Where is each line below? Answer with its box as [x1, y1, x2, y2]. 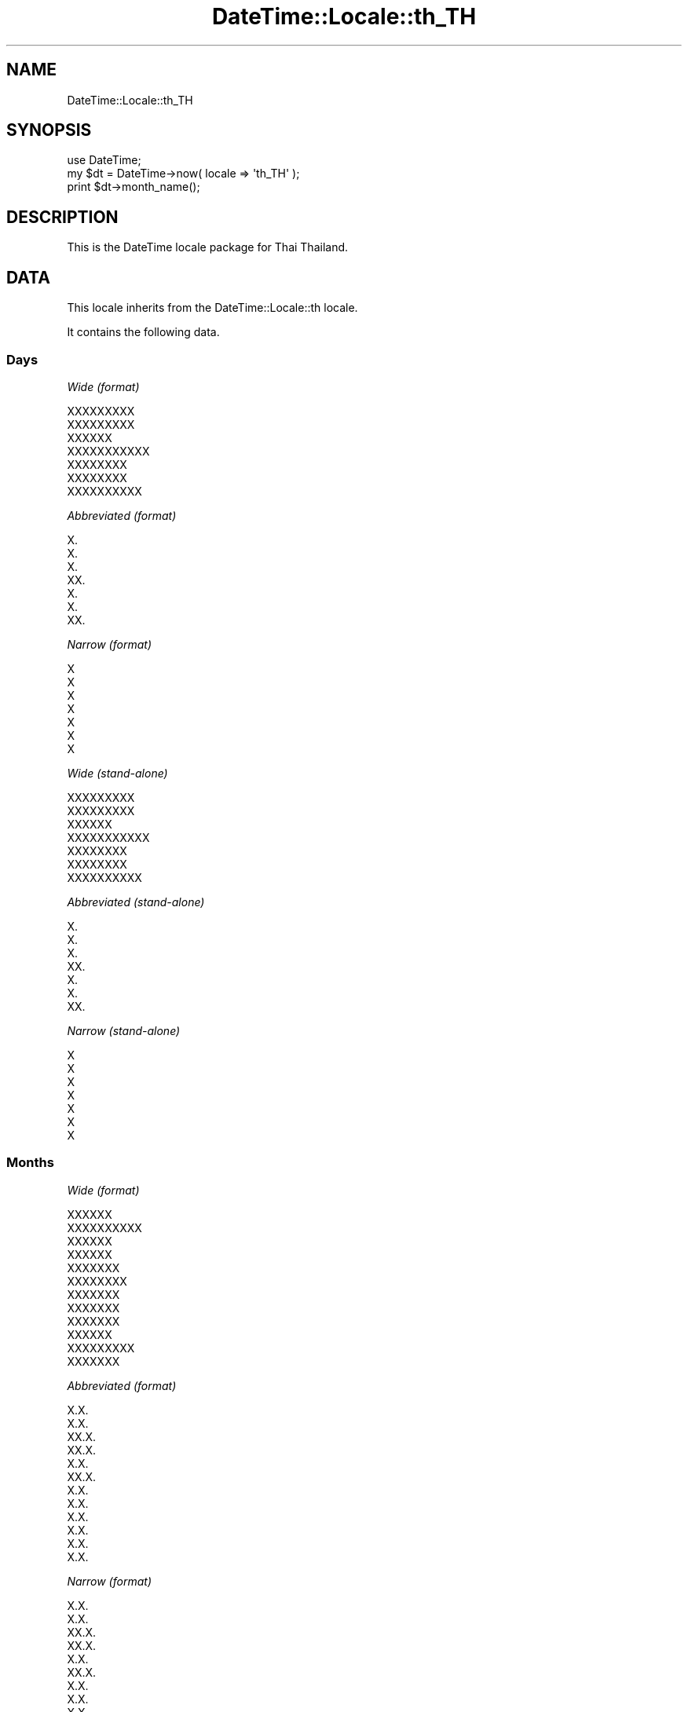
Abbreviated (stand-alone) [67, 894, 205, 909]
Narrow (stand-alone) [67, 1023, 181, 1037]
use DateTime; [67, 153, 141, 167]
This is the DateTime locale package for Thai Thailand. [67, 240, 349, 254]
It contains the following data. [67, 325, 220, 339]
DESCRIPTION [6, 207, 119, 227]
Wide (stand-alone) [67, 766, 168, 780]
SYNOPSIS [6, 120, 92, 141]
